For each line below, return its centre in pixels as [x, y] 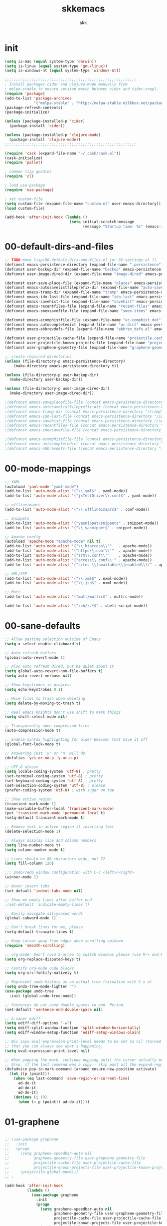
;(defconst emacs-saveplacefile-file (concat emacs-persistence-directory [84, 402]
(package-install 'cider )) [37, 126]
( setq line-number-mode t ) [33, 845]
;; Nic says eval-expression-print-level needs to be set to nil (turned [83, 1041]
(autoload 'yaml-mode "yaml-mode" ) [42, 486]
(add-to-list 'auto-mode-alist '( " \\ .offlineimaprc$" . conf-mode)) [77, 510]
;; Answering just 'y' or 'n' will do [45, 753]
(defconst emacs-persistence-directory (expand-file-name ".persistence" [83, 265]
